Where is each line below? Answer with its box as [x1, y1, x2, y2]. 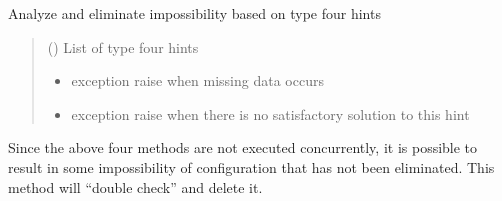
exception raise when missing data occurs [71, 70, 324, 91]
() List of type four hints [47, 36, 199, 57]
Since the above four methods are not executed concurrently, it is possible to [8, 137, 478, 158]
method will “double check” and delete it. [8, 176, 263, 197]
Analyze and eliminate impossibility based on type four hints [8, 3, 381, 23]
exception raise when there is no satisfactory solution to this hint [71, 103, 470, 124]
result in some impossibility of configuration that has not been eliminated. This [8, 156, 495, 177]
